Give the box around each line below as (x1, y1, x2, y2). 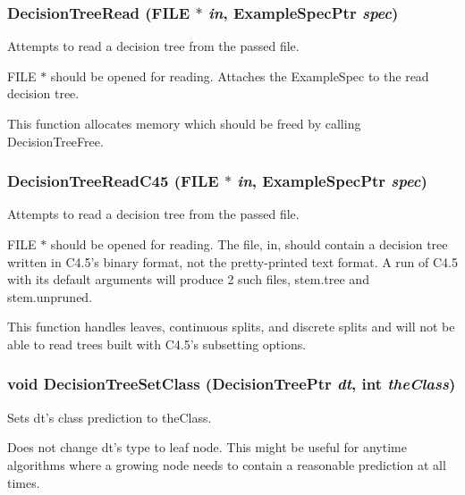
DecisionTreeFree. (7, 131, 104, 150)
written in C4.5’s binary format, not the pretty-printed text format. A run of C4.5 (7, 252, 459, 271)
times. (7, 473, 40, 491)
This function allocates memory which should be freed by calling (7, 114, 361, 132)
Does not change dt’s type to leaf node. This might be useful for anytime (7, 438, 407, 457)
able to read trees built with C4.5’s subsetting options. (7, 334, 307, 353)
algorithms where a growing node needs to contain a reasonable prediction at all (7, 455, 446, 474)
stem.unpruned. (7, 287, 93, 306)
